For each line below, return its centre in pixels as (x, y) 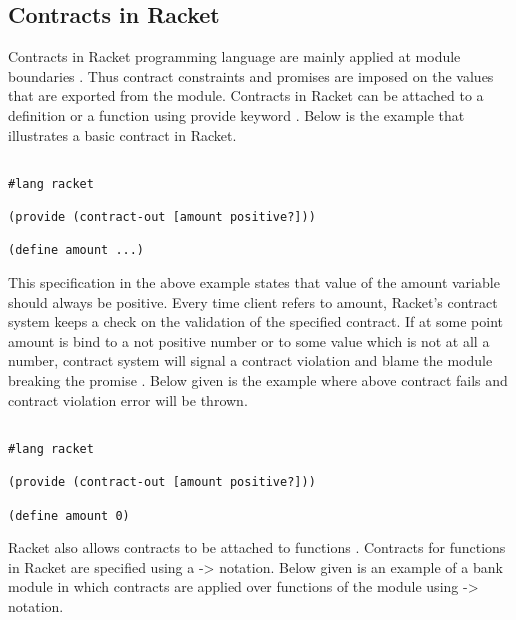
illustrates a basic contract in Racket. (122, 134)
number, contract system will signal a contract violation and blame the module (250, 360)
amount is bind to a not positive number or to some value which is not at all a (249, 340)
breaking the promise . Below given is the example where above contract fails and (258, 380)
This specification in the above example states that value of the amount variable (254, 282)
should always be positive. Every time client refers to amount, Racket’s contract (253, 301)
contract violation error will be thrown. (128, 399)
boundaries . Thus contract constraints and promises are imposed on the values (251, 75)
